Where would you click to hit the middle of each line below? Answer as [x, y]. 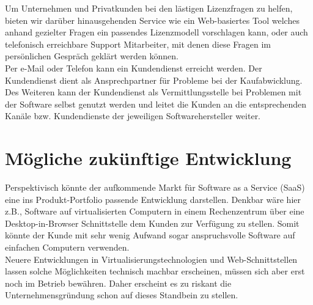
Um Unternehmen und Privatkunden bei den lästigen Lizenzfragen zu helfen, [149, 8]
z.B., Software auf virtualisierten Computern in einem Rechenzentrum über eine [155, 211]
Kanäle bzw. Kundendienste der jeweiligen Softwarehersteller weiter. [133, 116]
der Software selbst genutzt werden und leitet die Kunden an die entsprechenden [156, 104]
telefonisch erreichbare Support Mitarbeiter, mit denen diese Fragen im [138, 44]
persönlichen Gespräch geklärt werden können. [92, 56]
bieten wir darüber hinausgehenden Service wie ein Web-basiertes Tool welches [152, 20]
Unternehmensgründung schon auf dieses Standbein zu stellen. [122, 295]
